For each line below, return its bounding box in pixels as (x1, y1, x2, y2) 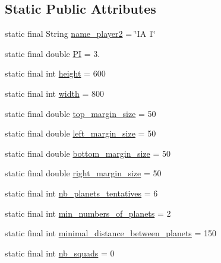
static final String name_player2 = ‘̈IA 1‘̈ (5, 27, 156, 40)
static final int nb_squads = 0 (5, 246, 115, 259)
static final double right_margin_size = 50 (5, 167, 162, 179)
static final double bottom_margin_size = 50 (5, 147, 171, 159)
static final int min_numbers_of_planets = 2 (5, 207, 171, 219)
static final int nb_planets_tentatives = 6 (5, 186, 158, 199)
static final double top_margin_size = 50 (5, 107, 156, 119)
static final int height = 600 (5, 67, 106, 80)
